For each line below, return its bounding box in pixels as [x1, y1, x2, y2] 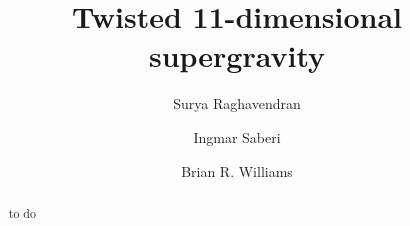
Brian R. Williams [181, 160, 293, 181]
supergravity [148, 35, 326, 76]
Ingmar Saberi [193, 126, 281, 147]
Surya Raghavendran [173, 93, 301, 114]
